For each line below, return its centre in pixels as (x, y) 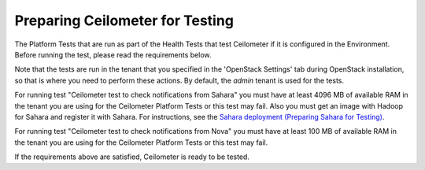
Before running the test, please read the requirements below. (113, 54)
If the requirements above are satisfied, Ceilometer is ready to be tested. (132, 157)
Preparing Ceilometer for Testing (124, 20)
